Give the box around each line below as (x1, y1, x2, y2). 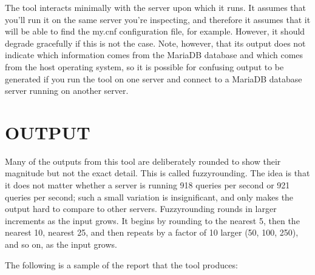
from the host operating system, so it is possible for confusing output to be (5, 60, 284, 73)
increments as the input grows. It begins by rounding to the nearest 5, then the (5, 214, 300, 227)
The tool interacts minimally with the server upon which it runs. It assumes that (5, 1, 307, 13)
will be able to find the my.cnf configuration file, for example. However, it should (5, 25, 305, 38)
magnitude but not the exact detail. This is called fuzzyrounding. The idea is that (5, 167, 310, 179)
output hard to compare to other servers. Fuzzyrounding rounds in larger (5, 202, 277, 215)
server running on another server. (5, 84, 129, 97)
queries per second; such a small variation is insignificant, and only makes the (5, 190, 294, 203)
